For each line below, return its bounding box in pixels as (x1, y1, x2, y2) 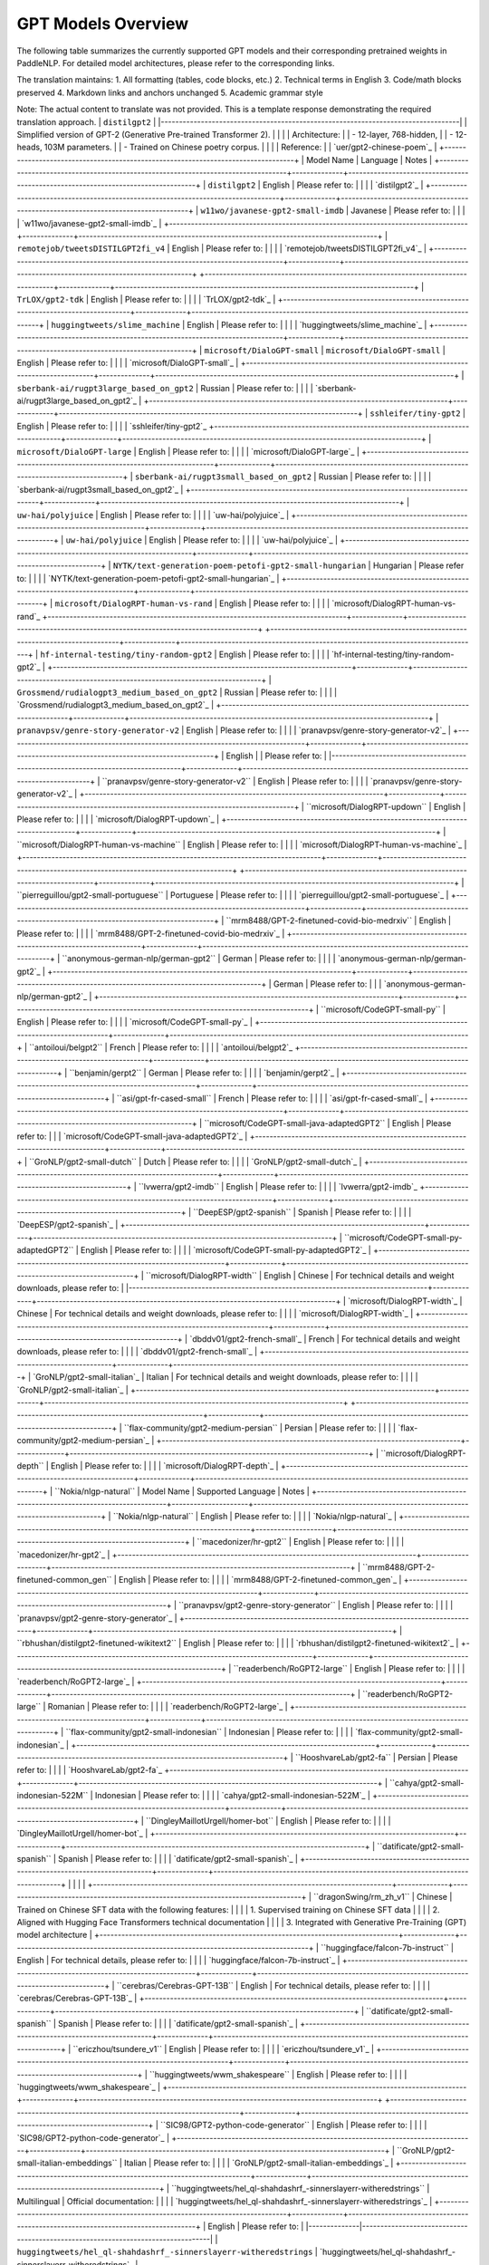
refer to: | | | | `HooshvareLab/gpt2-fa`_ (16, 1765, 163, 1776)
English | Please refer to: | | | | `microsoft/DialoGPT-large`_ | (138, 446, 360, 457)
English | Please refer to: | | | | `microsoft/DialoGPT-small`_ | (16, 357, 239, 368)
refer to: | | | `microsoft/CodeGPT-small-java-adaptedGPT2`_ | (16, 1131, 248, 1142)
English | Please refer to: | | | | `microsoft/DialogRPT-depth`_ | (50, 1460, 279, 1471)
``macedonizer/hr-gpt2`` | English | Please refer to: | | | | (197, 1537, 405, 1547)
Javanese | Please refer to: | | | (350, 205, 465, 217)
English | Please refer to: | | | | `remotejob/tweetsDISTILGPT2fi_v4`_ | (171, 243, 427, 254)
